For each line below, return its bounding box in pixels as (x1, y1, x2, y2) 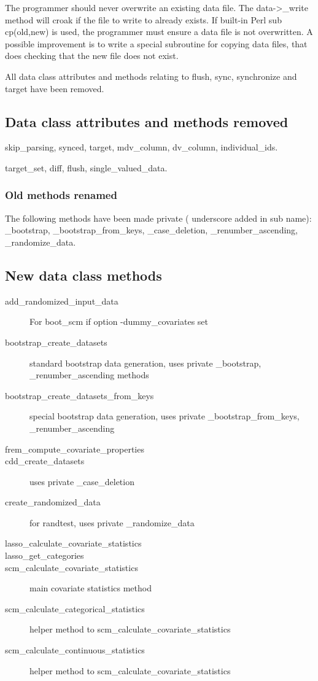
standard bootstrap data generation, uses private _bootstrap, (29, 356, 262, 369)
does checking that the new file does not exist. (5, 49, 179, 62)
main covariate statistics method (29, 582, 152, 594)
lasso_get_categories (5, 549, 84, 562)
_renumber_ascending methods (29, 368, 149, 381)
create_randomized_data (5, 496, 101, 508)
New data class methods (5, 265, 162, 284)
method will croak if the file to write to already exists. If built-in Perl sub (5, 13, 282, 26)
